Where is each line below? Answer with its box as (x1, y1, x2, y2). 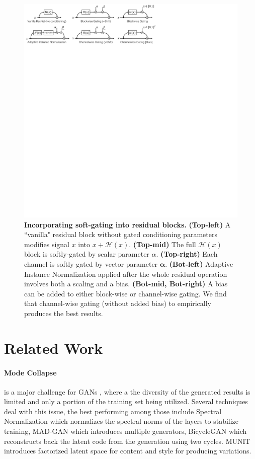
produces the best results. (24, 308, 103, 318)
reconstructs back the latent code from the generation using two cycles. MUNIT (4, 435, 250, 446)
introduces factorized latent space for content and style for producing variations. (4, 445, 251, 456)
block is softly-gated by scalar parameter (24, 249, 149, 259)
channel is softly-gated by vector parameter (24, 258, 158, 269)
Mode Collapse (4, 367, 57, 377)
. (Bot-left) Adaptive (165, 258, 233, 269)
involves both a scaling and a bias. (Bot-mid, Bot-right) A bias (24, 278, 228, 289)
